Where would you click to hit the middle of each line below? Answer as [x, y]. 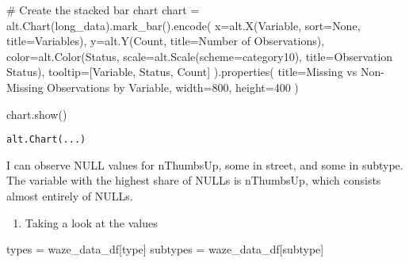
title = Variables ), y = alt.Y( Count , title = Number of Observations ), [166, 41]
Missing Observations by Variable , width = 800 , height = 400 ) [153, 87]
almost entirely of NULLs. [70, 196]
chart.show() [37, 114]
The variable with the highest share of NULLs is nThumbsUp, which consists [194, 180]
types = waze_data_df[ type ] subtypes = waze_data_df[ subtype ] [165, 249]
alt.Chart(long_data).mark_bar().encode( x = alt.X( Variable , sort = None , [183, 25]
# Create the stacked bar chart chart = [103, 10]
